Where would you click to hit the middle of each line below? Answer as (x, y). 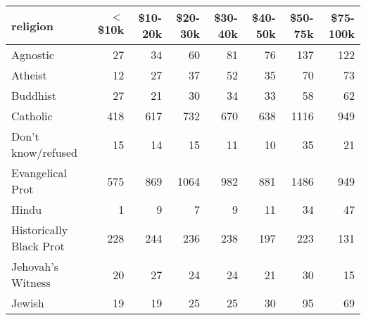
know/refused (44, 152)
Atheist (29, 75)
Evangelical (39, 173)
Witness (31, 282)
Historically (40, 230)
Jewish (28, 303)
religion (32, 25)
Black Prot (38, 246)
